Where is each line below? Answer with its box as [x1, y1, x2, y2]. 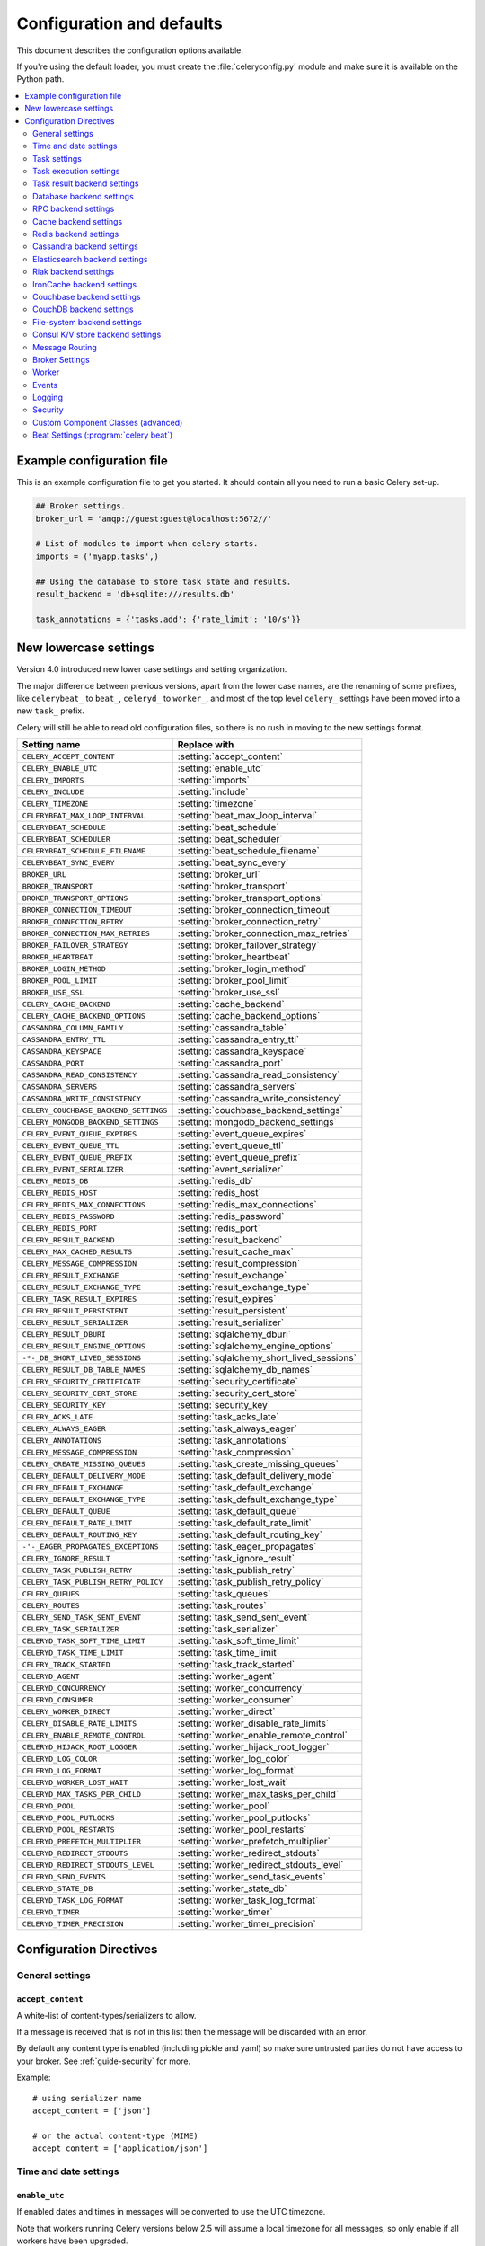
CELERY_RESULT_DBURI [22, 1330, 107, 1339]
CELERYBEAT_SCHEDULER [22, 834, 111, 844]
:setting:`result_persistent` [177, 1304, 288, 1317]
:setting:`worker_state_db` [177, 1882, 287, 1895]
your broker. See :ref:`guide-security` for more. [16, 2056, 191, 2066]
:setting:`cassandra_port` [177, 1057, 284, 1069]
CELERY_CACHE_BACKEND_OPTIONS [22, 1011, 145, 1021]
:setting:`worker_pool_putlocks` [177, 1811, 311, 1824]
